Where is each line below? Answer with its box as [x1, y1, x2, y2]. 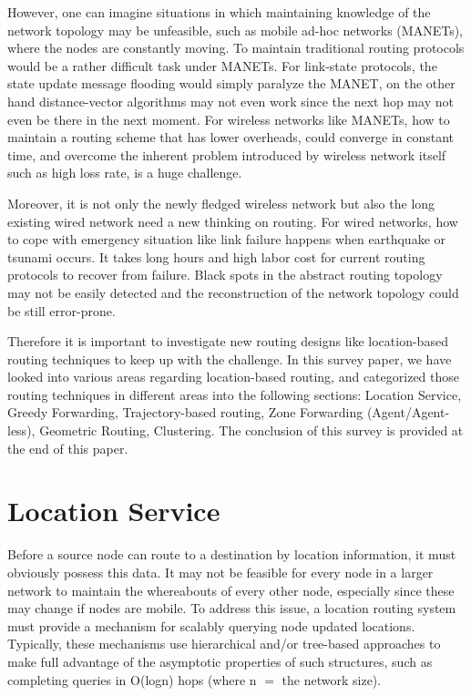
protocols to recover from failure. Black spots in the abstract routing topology [7, 265, 443, 284]
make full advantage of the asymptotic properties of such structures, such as [7, 651, 433, 670]
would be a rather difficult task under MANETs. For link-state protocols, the [7, 56, 437, 75]
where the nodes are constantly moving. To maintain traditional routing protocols [7, 38, 465, 57]
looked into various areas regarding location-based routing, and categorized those [7, 367, 460, 386]
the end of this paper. [7, 438, 128, 457]
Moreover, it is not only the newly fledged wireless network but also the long [7, 193, 435, 212]
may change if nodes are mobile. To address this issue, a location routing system [7, 599, 456, 618]
